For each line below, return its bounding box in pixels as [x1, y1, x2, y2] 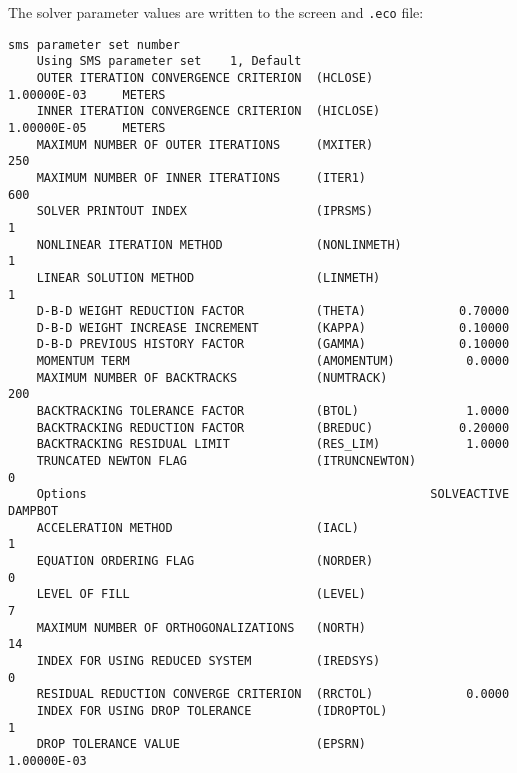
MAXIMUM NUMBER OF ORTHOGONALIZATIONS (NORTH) [36, 620, 366, 635]
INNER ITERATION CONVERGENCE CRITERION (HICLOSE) [36, 104, 381, 119]
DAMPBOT [8, 504, 59, 519]
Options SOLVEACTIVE [36, 487, 510, 502]
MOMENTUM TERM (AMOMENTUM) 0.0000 [36, 354, 510, 369]
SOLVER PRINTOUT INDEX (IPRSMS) [36, 204, 374, 219]
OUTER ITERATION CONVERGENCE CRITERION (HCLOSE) [36, 70, 374, 85]
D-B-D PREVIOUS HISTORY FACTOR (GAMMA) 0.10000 [36, 337, 510, 352]
